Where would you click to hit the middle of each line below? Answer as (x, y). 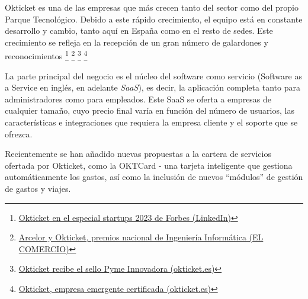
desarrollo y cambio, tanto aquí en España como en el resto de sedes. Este (139, 30)
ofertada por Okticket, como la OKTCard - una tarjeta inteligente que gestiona (149, 165)
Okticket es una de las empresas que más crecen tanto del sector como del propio (152, 7)
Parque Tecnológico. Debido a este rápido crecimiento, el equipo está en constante (154, 19)
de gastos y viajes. (38, 188)
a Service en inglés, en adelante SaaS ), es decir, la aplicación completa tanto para (153, 87)
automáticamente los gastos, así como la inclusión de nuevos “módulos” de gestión (154, 177)
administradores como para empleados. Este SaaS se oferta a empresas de (138, 99)
